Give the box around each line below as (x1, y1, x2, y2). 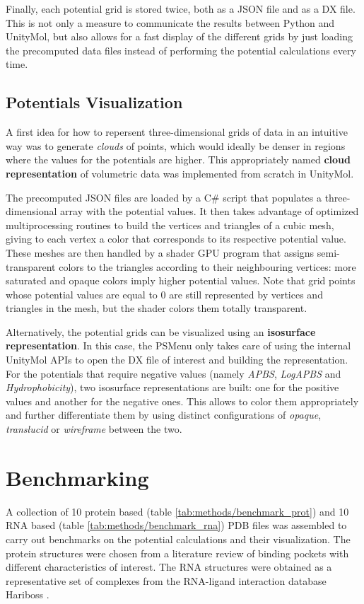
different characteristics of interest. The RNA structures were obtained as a (6, 559, 332, 574)
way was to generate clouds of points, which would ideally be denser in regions (6, 138, 346, 153)
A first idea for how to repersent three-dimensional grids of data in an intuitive (6, 124, 348, 139)
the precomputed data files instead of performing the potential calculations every (6, 42, 356, 57)
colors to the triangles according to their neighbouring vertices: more (59, 259, 356, 274)
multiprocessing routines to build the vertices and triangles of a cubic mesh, (6, 217, 334, 232)
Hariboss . (6, 587, 49, 602)
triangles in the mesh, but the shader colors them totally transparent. (6, 301, 307, 315)
